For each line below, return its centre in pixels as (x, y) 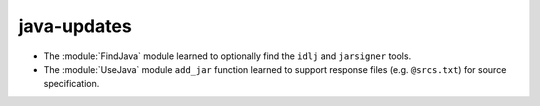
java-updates (75, 26)
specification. (71, 84)
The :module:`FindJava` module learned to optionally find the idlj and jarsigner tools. (227, 56)
